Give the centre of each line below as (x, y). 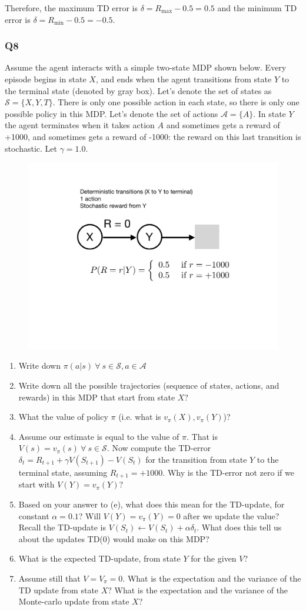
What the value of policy (63, 417)
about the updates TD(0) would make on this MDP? (114, 538)
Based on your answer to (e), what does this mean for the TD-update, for (152, 504)
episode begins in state (46, 79)
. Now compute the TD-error (159, 448)
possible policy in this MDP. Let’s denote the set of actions (112, 113)
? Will (90, 515)
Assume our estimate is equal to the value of (99, 436)
